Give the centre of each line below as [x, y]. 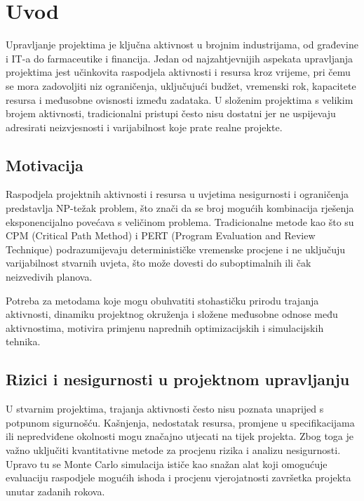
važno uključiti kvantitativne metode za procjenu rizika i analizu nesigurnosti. [173, 450]
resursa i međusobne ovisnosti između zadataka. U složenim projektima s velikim [180, 99]
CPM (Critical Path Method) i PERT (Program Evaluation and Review [161, 235]
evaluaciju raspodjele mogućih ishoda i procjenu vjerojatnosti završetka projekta [178, 477]
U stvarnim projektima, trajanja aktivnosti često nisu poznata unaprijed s [165, 409]
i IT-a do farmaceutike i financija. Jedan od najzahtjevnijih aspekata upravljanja [180, 58]
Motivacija [45, 165]
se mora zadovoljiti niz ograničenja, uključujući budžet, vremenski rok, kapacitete [181, 85]
